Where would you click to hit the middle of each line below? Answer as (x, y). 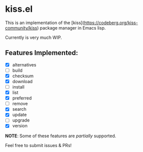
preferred (22, 98)
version (20, 126)
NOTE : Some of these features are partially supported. (61, 136)
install (18, 87)
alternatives (24, 64)
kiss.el (19, 9)
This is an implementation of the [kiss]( (45, 23)
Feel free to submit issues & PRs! (38, 145)
